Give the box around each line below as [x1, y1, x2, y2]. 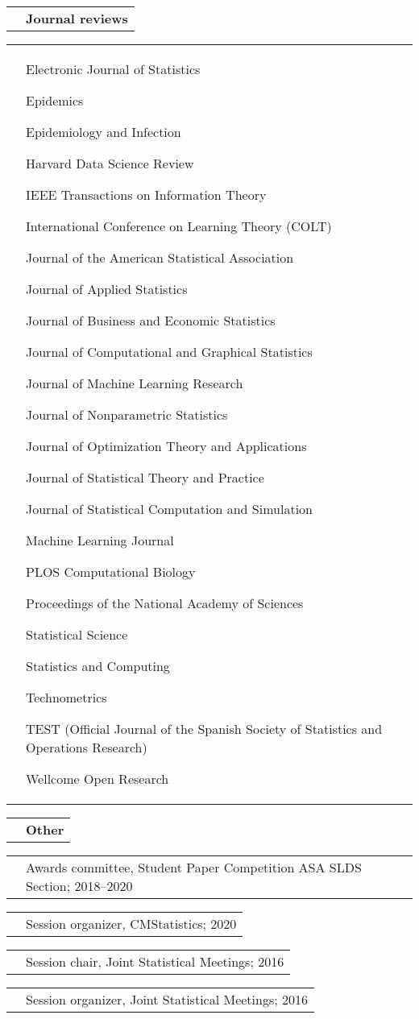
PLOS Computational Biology [26, 562, 196, 581]
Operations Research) [26, 738, 147, 756]
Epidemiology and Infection [26, 122, 181, 141]
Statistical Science [26, 625, 128, 644]
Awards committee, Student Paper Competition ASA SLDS [26, 858, 362, 876]
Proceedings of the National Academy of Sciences [26, 594, 304, 612]
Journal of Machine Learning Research [26, 374, 243, 392]
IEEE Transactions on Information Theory [26, 185, 267, 204]
